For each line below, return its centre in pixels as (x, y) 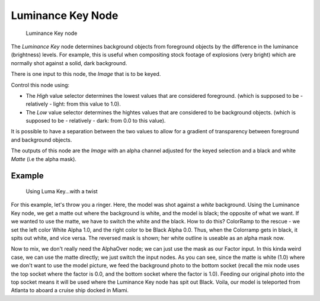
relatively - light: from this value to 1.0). (73, 104)
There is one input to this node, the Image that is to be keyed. (86, 74)
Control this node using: (40, 85)
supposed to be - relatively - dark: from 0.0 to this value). (96, 121)
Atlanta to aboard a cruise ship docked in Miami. (70, 290)
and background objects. (41, 140)
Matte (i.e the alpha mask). (44, 159)
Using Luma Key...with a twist (62, 191)
